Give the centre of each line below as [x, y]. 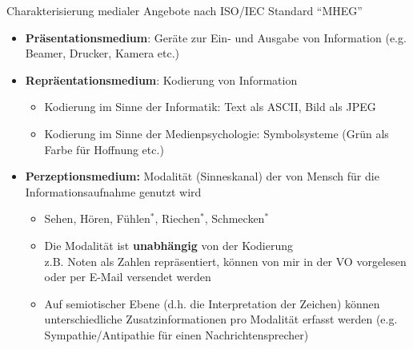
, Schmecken [235, 218]
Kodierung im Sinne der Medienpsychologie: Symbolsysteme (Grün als [217, 133]
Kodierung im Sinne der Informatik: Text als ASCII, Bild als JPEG [210, 107]
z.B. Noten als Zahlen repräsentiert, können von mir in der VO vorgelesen [225, 261]
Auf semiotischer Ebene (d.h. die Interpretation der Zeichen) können [212, 303]
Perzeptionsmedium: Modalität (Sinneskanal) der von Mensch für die [202, 176]
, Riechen [178, 218]
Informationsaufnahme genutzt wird [113, 191]
